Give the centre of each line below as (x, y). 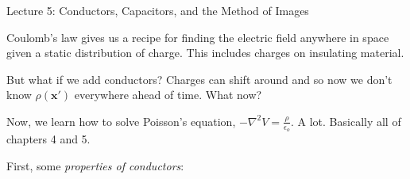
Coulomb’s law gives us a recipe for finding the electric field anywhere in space (198, 37)
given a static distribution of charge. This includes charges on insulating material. (205, 53)
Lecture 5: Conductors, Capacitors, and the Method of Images (158, 10)
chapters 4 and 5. (48, 139)
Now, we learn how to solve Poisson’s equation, (121, 121)
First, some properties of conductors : (95, 165)
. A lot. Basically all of (346, 121)
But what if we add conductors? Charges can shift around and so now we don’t (199, 79)
